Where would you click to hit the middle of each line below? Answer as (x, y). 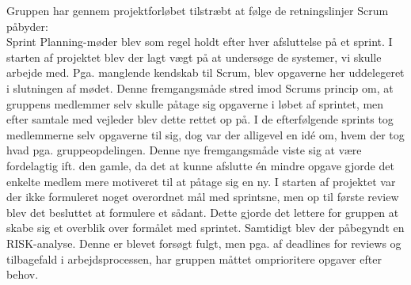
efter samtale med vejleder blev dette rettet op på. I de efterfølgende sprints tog (200, 119)
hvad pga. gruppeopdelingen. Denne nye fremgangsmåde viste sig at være (184, 150)
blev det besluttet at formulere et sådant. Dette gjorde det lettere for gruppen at (203, 212)
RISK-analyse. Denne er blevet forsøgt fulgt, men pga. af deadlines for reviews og (204, 243)
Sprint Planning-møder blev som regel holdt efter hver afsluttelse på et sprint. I (200, 42)
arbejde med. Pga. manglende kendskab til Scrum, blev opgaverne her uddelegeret (205, 72)
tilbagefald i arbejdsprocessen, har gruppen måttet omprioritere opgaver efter (194, 258)
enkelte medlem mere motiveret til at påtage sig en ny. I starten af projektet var (201, 181)
